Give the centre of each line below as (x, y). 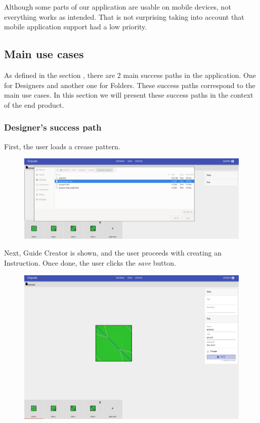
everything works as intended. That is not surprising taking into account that (124, 16)
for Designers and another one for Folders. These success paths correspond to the (130, 85)
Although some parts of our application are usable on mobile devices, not (118, 7)
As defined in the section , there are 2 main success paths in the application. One (130, 75)
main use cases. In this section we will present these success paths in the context (129, 95)
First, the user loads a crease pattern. (62, 146)
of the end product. (34, 104)
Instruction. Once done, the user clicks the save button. (90, 262)
